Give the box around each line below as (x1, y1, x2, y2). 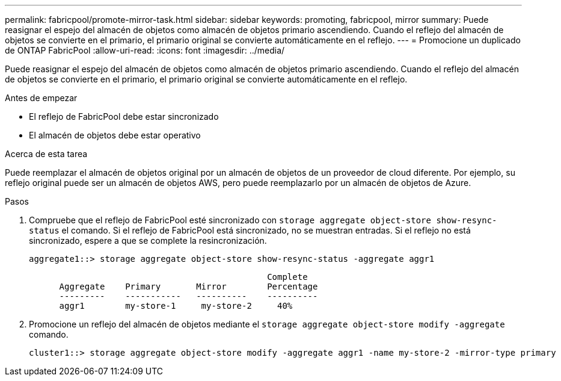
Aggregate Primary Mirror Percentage (59, 282, 318, 291)
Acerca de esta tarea (5, 149, 88, 159)
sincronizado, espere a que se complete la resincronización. (29, 235, 267, 246)
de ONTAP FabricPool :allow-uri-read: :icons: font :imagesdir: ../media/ (5, 45, 285, 55)
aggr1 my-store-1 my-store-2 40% (59, 301, 293, 311)
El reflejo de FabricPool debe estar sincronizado (29, 111, 219, 122)
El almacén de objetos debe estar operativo (29, 130, 201, 140)
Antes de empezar (5, 93, 78, 103)
